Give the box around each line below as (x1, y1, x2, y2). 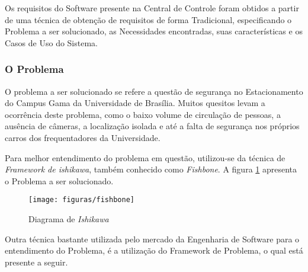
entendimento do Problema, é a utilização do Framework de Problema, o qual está (5, 244, 303, 257)
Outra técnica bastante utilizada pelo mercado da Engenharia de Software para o (5, 232, 300, 245)
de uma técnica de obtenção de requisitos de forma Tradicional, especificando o (5, 13, 292, 25)
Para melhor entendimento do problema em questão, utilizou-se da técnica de (5, 151, 285, 164)
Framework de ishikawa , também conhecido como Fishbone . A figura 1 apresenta (5, 163, 297, 175)
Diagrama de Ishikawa (28, 213, 109, 225)
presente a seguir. (5, 255, 68, 268)
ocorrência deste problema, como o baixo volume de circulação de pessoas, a (5, 108, 281, 120)
